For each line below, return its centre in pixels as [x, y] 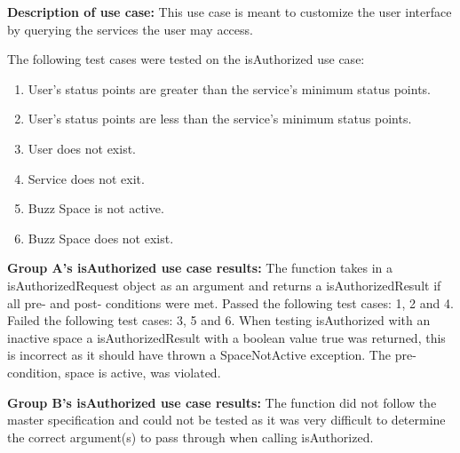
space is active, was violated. [143, 372]
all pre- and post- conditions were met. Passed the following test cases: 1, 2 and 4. [230, 302]
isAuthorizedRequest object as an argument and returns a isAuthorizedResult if [224, 285]
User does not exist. [82, 148]
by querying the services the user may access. [130, 29]
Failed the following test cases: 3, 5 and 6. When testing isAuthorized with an [219, 320]
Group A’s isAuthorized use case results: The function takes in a [200, 268]
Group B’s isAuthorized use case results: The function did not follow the [222, 402]
